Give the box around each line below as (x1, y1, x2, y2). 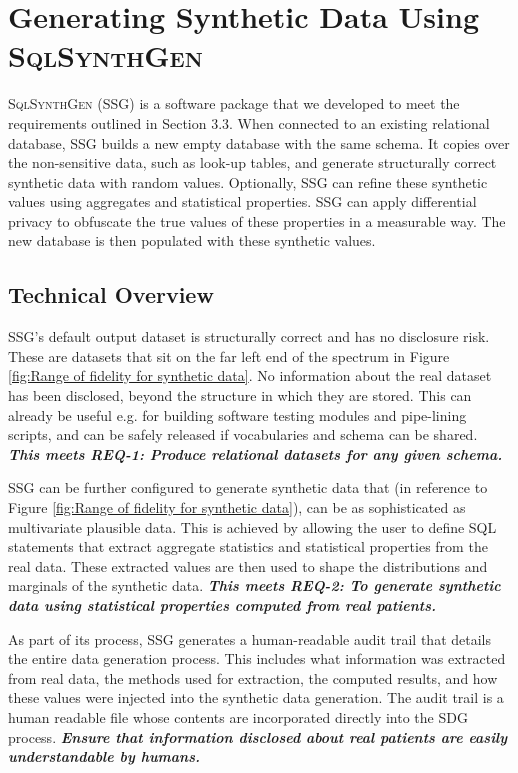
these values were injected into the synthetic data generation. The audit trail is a (8, 687, 504, 708)
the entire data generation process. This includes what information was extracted (8, 648, 506, 669)
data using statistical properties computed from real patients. (8, 594, 436, 615)
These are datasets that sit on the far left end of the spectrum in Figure (8, 345, 450, 366)
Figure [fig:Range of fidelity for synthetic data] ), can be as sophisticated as (8, 497, 466, 518)
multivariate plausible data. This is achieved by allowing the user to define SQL (8, 516, 497, 537)
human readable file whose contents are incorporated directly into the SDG (8, 706, 468, 727)
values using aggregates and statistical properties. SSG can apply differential (8, 191, 477, 212)
